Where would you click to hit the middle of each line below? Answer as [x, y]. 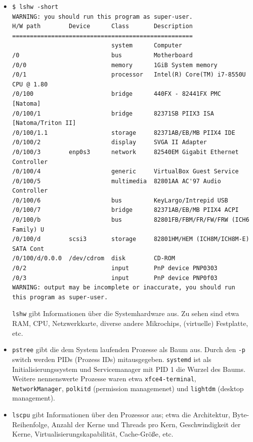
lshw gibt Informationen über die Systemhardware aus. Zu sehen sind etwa [126, 313]
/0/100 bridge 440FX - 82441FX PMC [117, 94]
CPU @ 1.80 [30, 84]
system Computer [147, 46]
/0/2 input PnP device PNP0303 [115, 268]
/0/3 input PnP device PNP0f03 [115, 278]
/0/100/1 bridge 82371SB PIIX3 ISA [113, 113]
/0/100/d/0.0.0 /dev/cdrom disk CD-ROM [94, 259]
